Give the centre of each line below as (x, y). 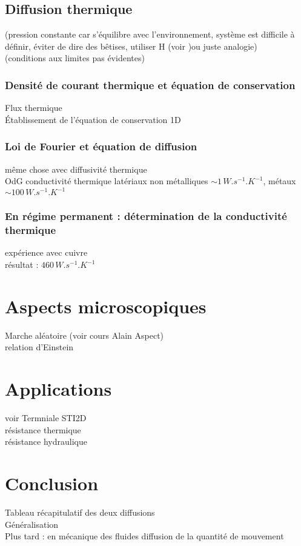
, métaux (279, 181)
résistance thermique (43, 429)
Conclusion (52, 483)
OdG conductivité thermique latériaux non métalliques (107, 181)
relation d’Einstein (39, 347)
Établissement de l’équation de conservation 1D (93, 119)
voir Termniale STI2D (46, 418)
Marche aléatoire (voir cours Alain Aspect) (84, 335)
